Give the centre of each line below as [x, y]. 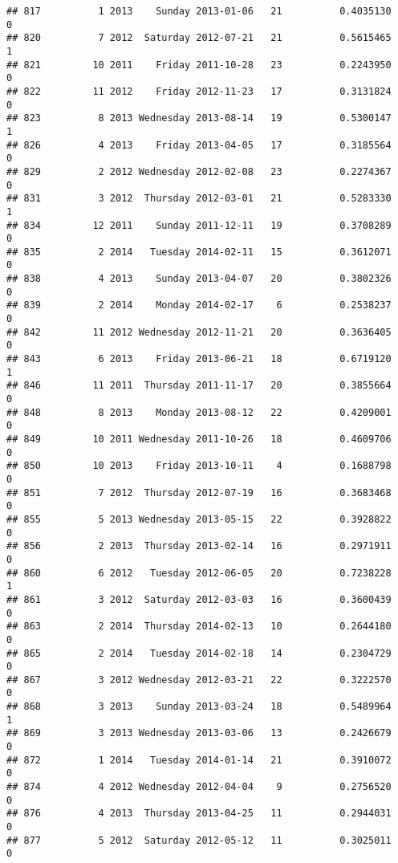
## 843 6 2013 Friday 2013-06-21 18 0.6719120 [199, 359]
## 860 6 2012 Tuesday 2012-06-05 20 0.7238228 [199, 573]
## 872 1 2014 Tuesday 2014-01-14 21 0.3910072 [199, 760]
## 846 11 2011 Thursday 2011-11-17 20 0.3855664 [199, 386]
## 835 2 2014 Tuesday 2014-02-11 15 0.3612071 [199, 252]
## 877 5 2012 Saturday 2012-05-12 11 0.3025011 [199, 840]
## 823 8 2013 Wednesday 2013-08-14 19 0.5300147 [199, 118]
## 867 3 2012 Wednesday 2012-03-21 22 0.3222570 [199, 680]
